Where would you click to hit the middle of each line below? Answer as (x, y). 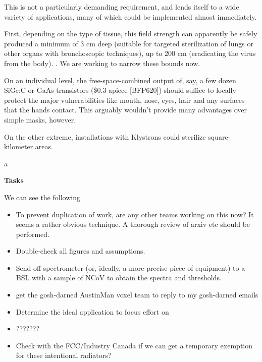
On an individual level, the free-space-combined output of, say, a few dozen (120, 80)
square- (219, 136)
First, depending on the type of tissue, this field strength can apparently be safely (131, 34)
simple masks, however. (40, 119)
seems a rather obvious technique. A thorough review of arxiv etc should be (133, 224)
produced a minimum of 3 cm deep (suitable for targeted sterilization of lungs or (129, 43)
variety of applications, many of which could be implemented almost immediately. (130, 16)
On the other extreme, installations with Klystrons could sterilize (105, 136)
